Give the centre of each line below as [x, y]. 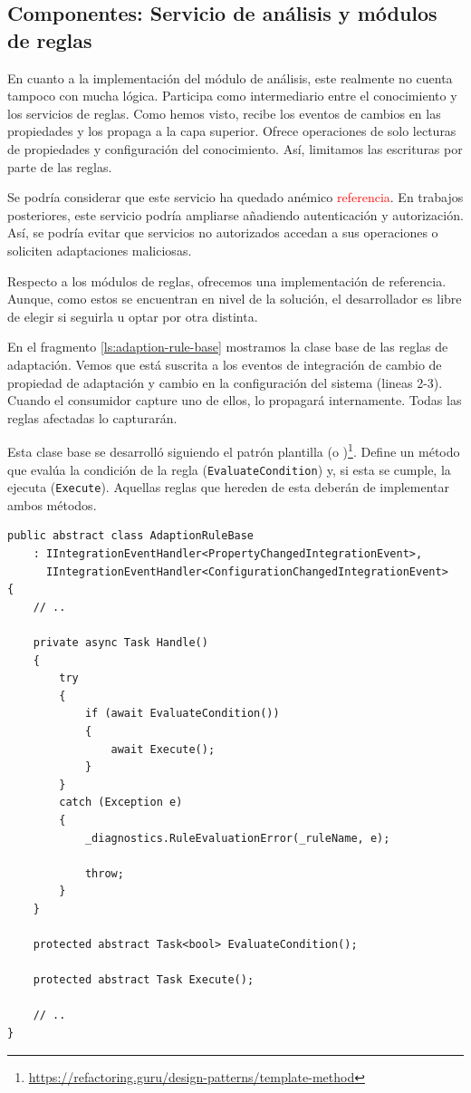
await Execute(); [163, 749]
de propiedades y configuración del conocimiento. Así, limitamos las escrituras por [235, 148]
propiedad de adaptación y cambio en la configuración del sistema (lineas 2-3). [225, 382]
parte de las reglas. [60, 166]
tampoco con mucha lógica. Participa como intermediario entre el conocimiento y [232, 96]
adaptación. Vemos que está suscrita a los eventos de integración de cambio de [225, 364]
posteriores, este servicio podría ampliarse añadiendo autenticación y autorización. [235, 214]
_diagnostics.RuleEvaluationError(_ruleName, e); [237, 838]
